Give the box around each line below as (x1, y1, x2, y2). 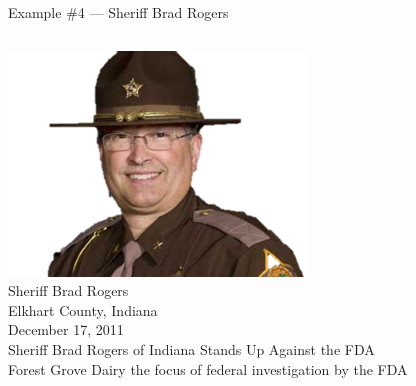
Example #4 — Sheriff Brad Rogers (8, 2, 229, 22)
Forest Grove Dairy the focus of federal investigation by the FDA (8, 358, 408, 379)
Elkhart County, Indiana (8, 299, 158, 320)
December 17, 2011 (8, 319, 124, 340)
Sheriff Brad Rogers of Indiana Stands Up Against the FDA (8, 339, 375, 360)
